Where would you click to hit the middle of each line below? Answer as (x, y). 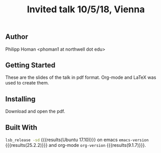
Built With (21, 127)
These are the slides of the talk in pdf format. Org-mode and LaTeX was (81, 77)
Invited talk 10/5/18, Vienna (86, 9)
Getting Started (30, 65)
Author (17, 37)
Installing (20, 99)
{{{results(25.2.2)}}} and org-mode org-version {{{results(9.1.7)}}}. (76, 145)
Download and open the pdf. (35, 112)
